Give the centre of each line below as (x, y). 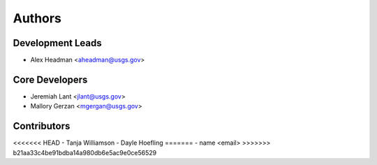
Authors (37, 18)
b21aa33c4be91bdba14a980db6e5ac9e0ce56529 (85, 152)
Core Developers (50, 79)
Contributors (42, 126)
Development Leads (58, 43)
